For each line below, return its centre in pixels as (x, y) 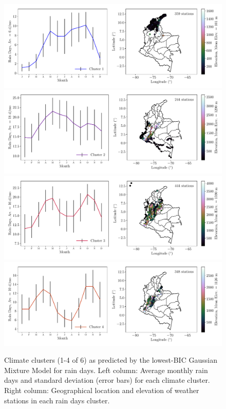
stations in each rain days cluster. (57, 400)
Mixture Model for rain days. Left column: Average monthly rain (106, 370)
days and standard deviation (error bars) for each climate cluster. (107, 380)
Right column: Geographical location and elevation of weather (102, 390)
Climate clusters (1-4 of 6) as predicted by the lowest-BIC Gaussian (111, 360)
